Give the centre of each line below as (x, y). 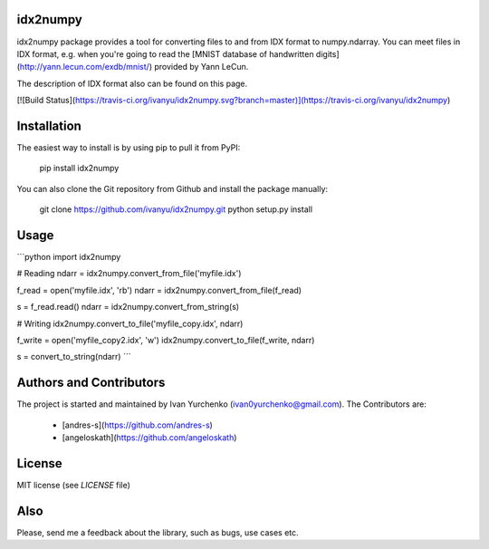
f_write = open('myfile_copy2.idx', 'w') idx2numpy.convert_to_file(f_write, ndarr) (166, 341)
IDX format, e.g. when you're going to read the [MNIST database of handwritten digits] (178, 53)
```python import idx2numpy (69, 257)
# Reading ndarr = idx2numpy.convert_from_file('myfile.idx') (129, 274)
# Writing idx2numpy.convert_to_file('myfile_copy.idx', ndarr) (130, 323)
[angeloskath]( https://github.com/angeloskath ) (149, 438)
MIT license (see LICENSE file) (74, 485)
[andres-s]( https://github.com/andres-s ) (137, 425)
